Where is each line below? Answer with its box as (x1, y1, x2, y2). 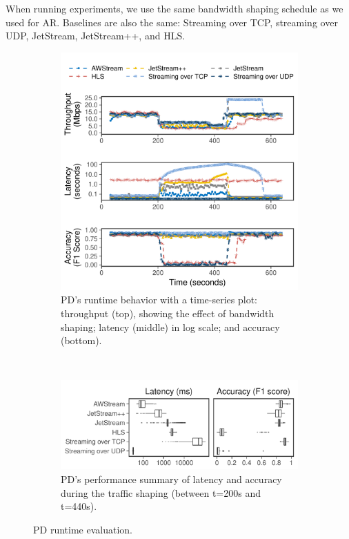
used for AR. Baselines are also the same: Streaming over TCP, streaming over (6, 15, 338, 29)
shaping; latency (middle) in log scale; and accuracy (61, 319, 280, 334)
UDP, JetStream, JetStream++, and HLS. (6, 28, 186, 43)
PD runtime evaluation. (33, 522, 132, 536)
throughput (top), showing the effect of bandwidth (61, 305, 275, 320)
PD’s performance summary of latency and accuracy (61, 471, 282, 486)
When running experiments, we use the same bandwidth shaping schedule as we (6, 1, 343, 15)
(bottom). (61, 333, 102, 348)
